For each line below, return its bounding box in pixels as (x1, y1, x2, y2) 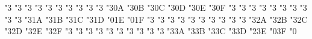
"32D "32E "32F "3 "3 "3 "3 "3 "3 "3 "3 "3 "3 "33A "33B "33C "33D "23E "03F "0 (4, 25, 297, 37)
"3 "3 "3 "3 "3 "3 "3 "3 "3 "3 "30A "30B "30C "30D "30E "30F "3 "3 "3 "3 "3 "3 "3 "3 (4, 1, 307, 13)
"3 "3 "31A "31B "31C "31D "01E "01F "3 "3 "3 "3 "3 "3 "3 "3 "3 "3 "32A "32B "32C (4, 13, 308, 25)
